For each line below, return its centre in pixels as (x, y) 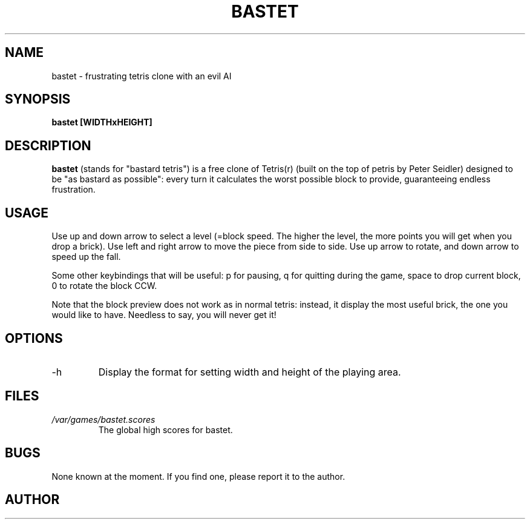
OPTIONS (34, 338)
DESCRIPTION (48, 145)
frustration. (74, 190)
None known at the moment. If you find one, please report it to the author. (198, 476)
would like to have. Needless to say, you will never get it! (164, 315)
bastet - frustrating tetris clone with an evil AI (142, 76)
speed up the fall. (86, 257)
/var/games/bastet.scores (103, 419)
